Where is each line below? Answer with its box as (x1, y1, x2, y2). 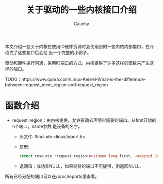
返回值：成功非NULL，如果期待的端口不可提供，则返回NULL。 (19, 163, 144, 169)
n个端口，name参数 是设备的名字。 (12, 123, 82, 129)
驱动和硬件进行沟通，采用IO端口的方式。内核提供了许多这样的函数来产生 (5, 60, 150, 66)
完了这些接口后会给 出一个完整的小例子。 (9, 50, 91, 55)
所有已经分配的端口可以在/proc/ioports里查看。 (5, 173, 99, 179)
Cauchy (73, 20, 90, 27)
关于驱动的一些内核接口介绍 (26, 4, 137, 16)
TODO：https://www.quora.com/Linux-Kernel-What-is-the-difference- (5, 76, 146, 82)
